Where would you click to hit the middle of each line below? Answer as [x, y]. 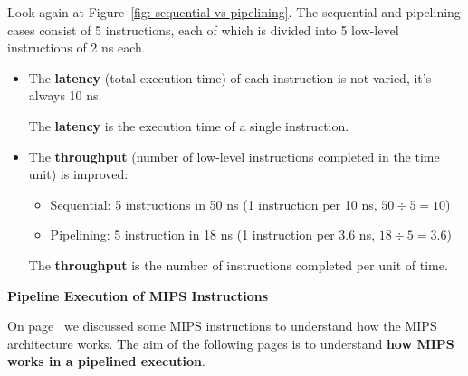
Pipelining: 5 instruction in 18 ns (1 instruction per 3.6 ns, [213, 235]
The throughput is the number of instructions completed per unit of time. [238, 264]
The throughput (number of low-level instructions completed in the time [234, 156]
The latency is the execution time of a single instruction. [189, 125]
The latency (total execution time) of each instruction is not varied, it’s [230, 77]
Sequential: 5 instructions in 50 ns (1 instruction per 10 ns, [214, 204]
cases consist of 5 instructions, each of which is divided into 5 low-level [203, 29]
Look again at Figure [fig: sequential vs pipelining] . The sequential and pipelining [234, 12]
